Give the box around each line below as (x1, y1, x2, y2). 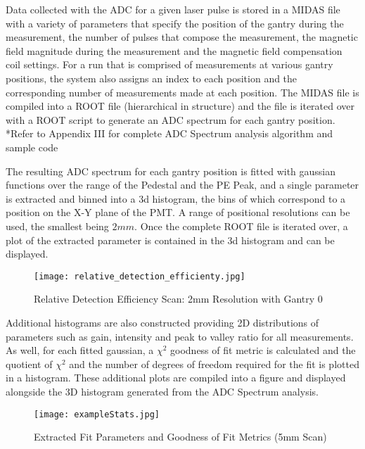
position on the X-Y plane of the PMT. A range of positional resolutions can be (6, 205, 350, 220)
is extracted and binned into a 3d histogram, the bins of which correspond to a (6, 191, 346, 205)
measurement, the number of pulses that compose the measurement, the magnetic (6, 30, 358, 44)
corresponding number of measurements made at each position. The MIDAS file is (6, 84, 359, 99)
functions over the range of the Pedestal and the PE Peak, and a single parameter (6, 177, 359, 192)
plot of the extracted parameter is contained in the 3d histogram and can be (6, 232, 335, 247)
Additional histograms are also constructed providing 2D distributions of (6, 315, 319, 329)
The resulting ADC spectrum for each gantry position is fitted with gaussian (6, 163, 336, 178)
